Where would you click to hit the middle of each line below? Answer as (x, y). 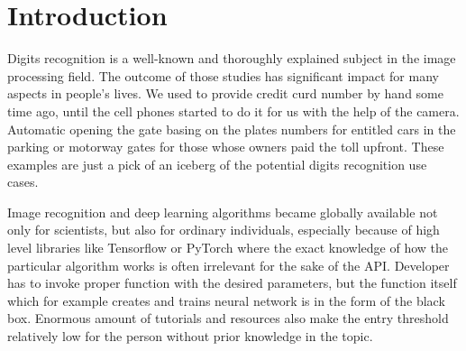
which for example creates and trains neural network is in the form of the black (226, 300)
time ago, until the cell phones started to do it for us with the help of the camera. (233, 111)
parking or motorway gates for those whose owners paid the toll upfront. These (226, 147)
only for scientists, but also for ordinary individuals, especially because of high (224, 230)
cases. (23, 182)
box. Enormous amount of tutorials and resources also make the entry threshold (228, 318)
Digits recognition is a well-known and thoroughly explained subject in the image (232, 58)
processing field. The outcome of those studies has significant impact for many (223, 75)
